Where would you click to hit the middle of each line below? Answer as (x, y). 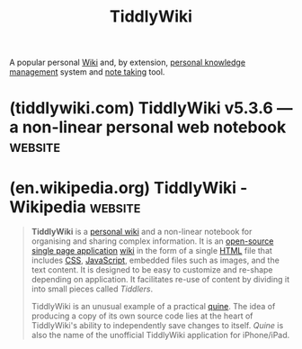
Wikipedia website (75, 206)
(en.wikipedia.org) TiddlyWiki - (129, 188)
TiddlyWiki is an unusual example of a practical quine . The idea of (153, 307)
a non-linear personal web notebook (148, 127)
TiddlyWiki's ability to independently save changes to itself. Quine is (157, 326)
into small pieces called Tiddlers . (92, 289)
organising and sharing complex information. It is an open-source (152, 241)
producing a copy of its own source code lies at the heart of (142, 316)
